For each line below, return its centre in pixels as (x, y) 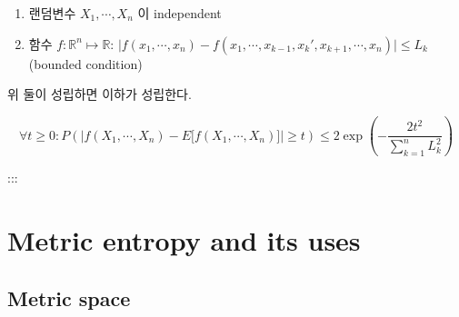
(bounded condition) (85, 63)
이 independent (180, 13)
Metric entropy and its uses (184, 240)
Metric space (69, 297)
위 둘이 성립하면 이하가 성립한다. (100, 94)
